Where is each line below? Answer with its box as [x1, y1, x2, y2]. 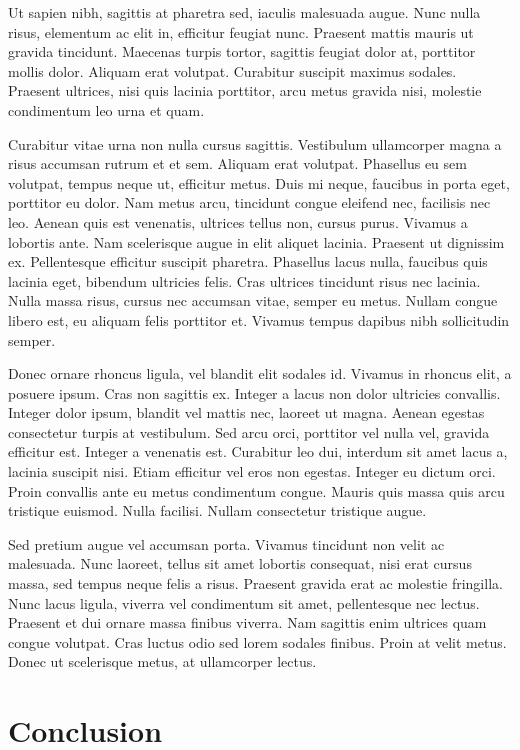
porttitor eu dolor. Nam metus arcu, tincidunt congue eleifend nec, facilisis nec [8, 192, 491, 213]
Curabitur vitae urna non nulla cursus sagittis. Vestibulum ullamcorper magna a [8, 133, 502, 154]
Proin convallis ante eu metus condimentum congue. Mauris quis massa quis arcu [8, 480, 505, 501]
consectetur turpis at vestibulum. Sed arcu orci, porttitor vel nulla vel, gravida [8, 421, 490, 442]
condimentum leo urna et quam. [8, 99, 205, 120]
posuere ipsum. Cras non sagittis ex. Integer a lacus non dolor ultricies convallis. [8, 382, 501, 403]
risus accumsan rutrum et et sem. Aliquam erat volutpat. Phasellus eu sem [8, 153, 467, 174]
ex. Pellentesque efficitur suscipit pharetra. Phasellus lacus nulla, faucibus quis [8, 251, 488, 272]
